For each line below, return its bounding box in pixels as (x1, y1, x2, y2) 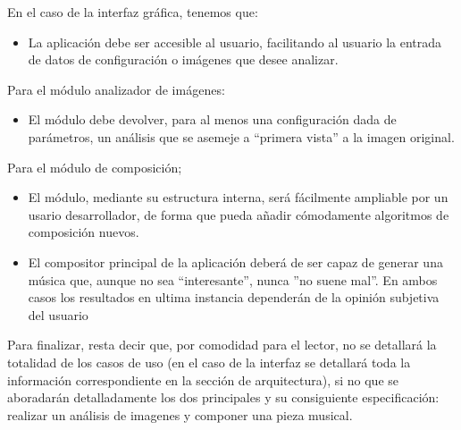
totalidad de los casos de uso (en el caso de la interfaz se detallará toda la (7, 352, 411, 371)
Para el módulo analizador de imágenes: (7, 80, 225, 98)
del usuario (28, 305, 88, 324)
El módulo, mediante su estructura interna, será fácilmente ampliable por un (28, 188, 448, 207)
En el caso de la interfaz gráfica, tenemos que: (7, 3, 258, 21)
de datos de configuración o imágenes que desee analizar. (28, 50, 339, 69)
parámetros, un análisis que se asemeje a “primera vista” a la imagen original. (28, 127, 455, 146)
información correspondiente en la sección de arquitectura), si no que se (7, 370, 398, 389)
